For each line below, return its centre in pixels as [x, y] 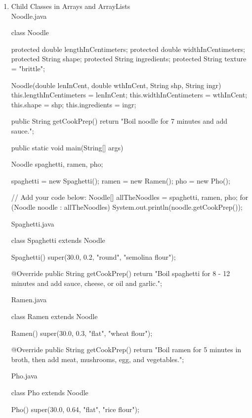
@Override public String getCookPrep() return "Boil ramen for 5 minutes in [126, 349]
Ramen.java [29, 300]
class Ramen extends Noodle [54, 316]
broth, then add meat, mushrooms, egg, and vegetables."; [98, 359]
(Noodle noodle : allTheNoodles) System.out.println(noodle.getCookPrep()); [127, 207]
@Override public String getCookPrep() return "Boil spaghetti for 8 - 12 [121, 273]
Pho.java [24, 376]
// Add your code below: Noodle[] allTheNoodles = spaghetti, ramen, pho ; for [130, 197]
